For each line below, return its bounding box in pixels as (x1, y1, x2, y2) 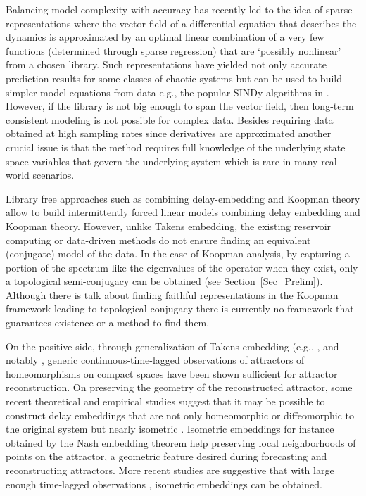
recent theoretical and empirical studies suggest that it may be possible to (6, 394, 325, 409)
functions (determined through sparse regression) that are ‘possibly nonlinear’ (6, 43, 341, 58)
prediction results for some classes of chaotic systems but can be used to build (6, 70, 343, 85)
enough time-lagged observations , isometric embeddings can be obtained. (6, 476, 322, 491)
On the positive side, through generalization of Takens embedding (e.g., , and (6, 338, 339, 353)
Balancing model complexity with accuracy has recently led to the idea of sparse (6, 2, 353, 16)
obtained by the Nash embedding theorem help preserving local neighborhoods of (6, 435, 356, 450)
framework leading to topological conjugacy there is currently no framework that (6, 301, 354, 316)
